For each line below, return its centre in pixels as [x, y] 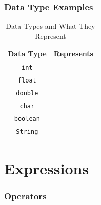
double [27, 94]
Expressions [47, 168]
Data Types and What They [50, 26]
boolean [27, 119]
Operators [25, 196]
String [27, 131]
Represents [73, 54]
